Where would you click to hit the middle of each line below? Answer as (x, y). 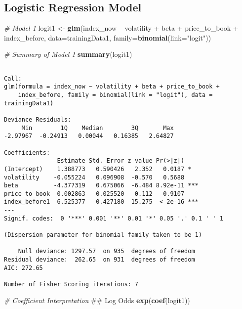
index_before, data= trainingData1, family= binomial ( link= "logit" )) (108, 37)
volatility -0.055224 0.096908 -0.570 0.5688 (94, 177)
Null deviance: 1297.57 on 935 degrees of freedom (106, 251)
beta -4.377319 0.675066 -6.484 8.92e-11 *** (101, 186)
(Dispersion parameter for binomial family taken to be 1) (103, 235)
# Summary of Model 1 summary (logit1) (68, 54)
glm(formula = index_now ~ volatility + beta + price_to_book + (112, 87)
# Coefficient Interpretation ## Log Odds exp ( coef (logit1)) (97, 300)
